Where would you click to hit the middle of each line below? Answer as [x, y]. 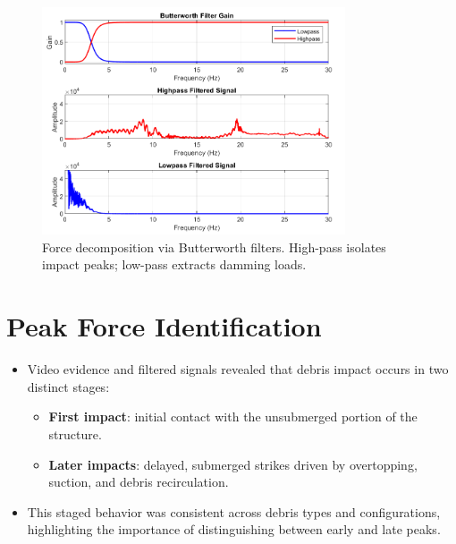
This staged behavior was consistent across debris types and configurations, [234, 511]
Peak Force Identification [164, 326]
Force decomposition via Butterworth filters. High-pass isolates [214, 246]
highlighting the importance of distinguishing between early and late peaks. [234, 529]
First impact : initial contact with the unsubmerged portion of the [233, 416]
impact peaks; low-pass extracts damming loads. [174, 264]
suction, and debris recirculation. [139, 482]
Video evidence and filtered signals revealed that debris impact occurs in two [238, 369]
